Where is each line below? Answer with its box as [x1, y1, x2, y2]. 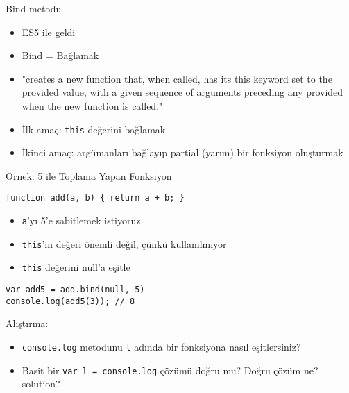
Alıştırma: [6, 316, 49, 331]
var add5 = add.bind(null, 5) [6, 285, 145, 295]
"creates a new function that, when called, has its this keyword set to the [22, 71, 332, 85]
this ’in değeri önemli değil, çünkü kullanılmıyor [22, 236, 227, 251]
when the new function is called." [22, 98, 163, 112]
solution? [22, 376, 60, 391]
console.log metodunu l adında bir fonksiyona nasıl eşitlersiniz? [22, 339, 301, 353]
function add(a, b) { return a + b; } [6, 193, 185, 203]
